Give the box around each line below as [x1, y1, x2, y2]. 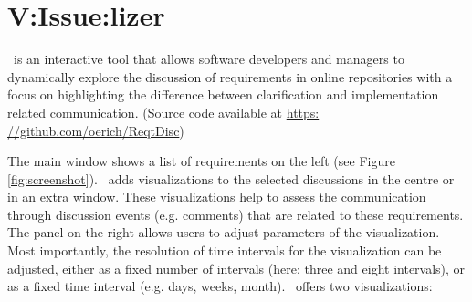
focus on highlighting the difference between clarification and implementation [7, 85, 439, 104]
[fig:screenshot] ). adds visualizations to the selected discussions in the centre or [7, 169, 455, 188]
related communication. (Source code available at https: [7, 102, 320, 121]
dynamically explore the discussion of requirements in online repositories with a [7, 67, 453, 86]
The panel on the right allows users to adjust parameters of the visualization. [7, 223, 440, 242]
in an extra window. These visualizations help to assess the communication [7, 187, 426, 206]
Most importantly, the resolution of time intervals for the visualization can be [7, 241, 442, 260]
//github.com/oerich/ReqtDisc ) [7, 120, 184, 140]
